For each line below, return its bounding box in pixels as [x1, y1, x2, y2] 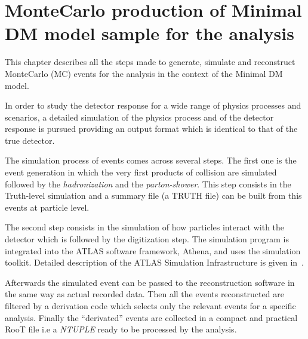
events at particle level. [5, 201, 90, 213]
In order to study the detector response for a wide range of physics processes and [5, 99, 301, 112]
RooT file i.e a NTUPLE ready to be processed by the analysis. [5, 323, 237, 335]
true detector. [5, 134, 55, 146]
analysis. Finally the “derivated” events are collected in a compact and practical [5, 311, 298, 323]
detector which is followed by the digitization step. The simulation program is [5, 233, 289, 245]
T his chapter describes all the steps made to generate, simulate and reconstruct [5, 56, 295, 68]
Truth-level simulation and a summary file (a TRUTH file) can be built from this [5, 189, 302, 202]
